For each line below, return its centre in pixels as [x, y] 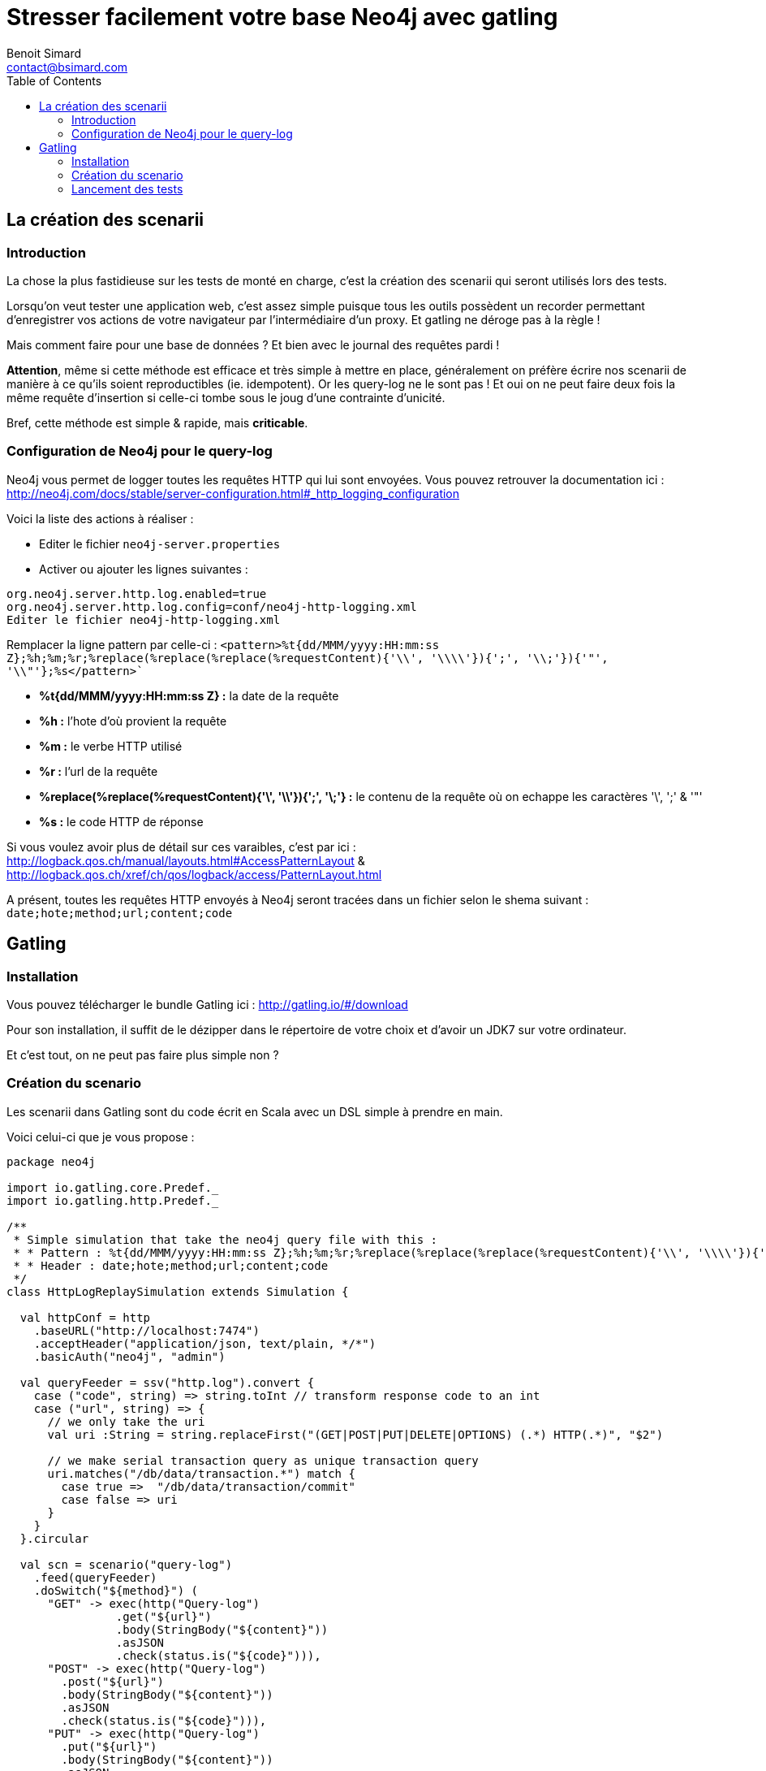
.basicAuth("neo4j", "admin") [129, 1356]
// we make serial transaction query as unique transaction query [263, 1460]
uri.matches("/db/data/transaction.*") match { [201, 1473]
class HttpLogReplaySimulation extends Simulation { [178, 1291]
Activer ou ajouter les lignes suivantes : [144, 569]
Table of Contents [54, 80]
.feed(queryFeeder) [95, 1577]
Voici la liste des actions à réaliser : [100, 518]
